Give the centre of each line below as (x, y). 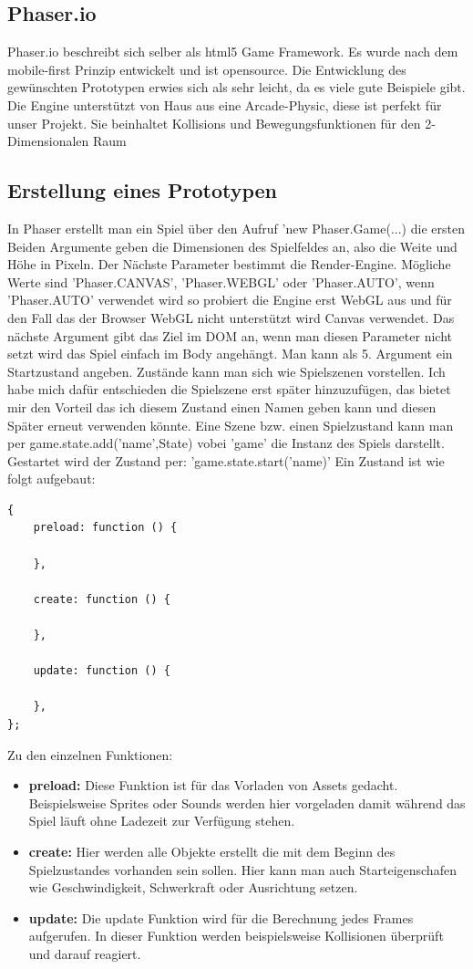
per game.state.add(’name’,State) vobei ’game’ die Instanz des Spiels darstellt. (226, 443)
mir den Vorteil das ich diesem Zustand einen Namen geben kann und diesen (222, 406)
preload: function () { (105, 528)
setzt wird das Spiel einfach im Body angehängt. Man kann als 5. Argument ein (230, 354)
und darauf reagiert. (85, 953)
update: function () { (102, 671)
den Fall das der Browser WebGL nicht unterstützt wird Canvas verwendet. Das (231, 317)
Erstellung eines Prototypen (143, 190)
